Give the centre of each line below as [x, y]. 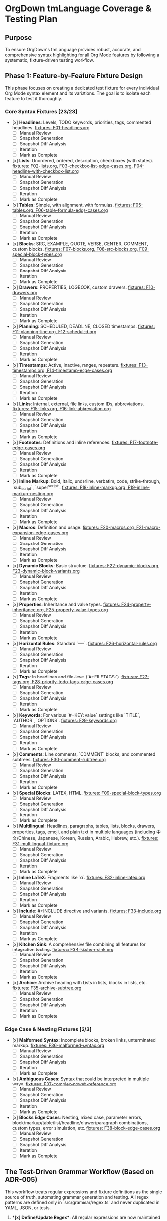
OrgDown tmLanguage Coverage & [78, 9]
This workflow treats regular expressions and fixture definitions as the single [83, 1192]
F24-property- [136, 605]
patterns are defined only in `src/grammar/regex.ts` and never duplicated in [82, 1202]
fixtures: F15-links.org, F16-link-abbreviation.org [61, 409]
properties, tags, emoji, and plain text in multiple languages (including [83, 832]
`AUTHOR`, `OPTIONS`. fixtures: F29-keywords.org [65, 721]
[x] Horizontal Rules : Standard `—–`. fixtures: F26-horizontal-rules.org [84, 643]
